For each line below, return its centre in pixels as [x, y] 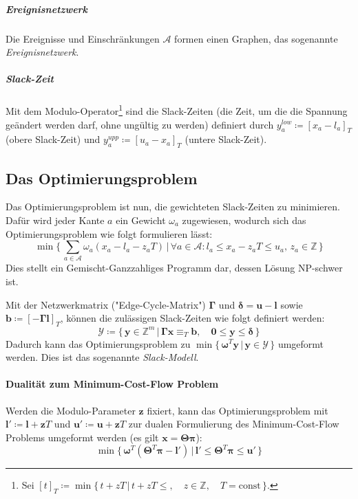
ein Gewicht [141, 220]
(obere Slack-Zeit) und [53, 139]
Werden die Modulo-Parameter [71, 410]
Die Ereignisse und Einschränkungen [83, 38]
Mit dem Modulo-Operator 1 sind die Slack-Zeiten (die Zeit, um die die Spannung [177, 110]
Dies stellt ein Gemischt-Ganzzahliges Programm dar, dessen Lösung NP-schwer [174, 268]
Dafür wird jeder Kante [55, 220]
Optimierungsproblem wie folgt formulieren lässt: [109, 233]
